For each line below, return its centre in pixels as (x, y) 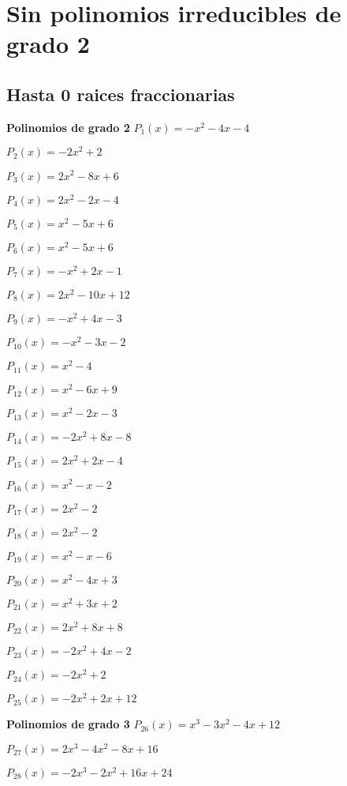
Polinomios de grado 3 (68, 724)
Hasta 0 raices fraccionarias (121, 94)
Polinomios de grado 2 (68, 127)
